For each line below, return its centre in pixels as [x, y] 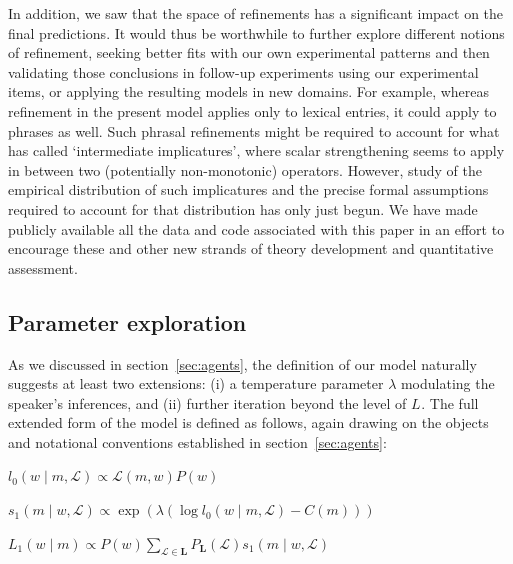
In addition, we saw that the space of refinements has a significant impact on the [256, 13]
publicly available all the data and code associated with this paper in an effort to [256, 228]
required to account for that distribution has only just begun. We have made [243, 208]
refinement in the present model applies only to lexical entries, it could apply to [252, 110]
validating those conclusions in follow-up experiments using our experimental [243, 71]
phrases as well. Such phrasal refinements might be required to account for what [254, 130]
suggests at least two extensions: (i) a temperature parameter [196, 383]
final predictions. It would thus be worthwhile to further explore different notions [256, 32]
